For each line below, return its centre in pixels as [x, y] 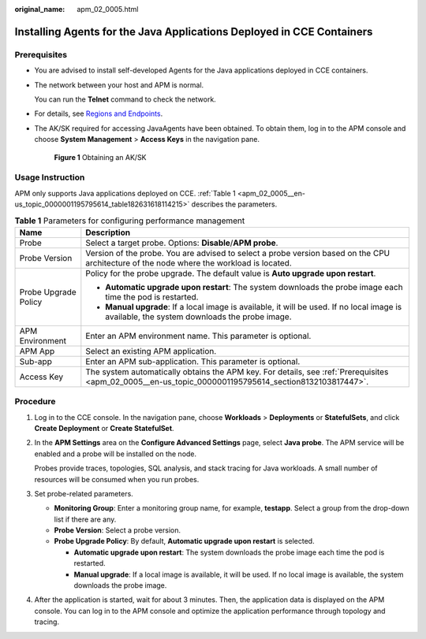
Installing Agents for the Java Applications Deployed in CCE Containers [194, 32]
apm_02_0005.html [108, 9]
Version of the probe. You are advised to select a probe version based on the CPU [238, 253]
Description [108, 232]
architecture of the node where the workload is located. [189, 262]
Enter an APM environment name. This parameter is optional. [198, 336]
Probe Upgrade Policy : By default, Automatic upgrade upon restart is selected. [184, 541]
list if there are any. [85, 519]
